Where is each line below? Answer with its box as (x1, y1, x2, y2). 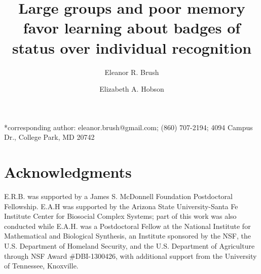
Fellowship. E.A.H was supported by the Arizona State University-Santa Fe (4, 201, 238, 211)
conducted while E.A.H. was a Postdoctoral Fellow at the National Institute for (4, 220, 251, 231)
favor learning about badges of (23, 17, 241, 38)
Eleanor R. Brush (104, 66, 159, 77)
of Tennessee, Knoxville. (4, 260, 79, 271)
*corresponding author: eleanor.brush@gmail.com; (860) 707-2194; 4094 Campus (4, 122, 253, 132)
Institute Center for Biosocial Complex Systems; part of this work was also (4, 211, 237, 221)
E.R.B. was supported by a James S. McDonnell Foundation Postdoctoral (4, 191, 233, 201)
